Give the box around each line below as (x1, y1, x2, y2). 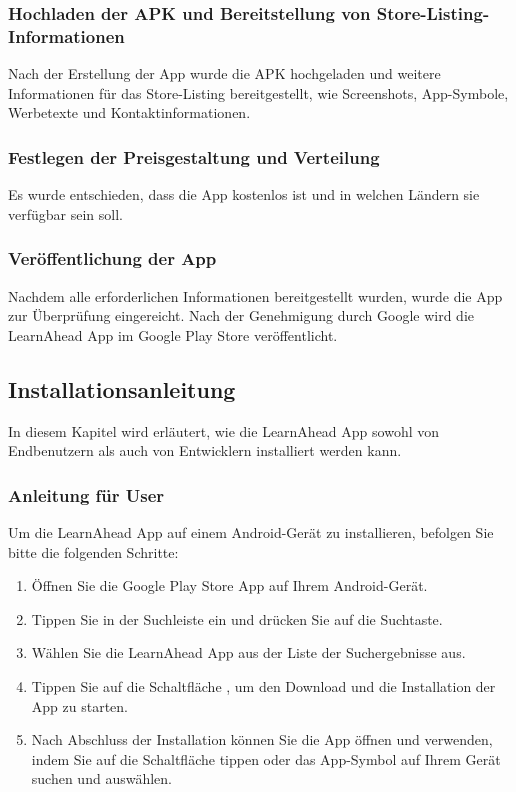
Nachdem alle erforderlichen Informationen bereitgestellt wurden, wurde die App (8, 285, 503, 306)
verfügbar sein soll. (8, 203, 123, 224)
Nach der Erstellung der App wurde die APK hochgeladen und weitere (8, 63, 441, 84)
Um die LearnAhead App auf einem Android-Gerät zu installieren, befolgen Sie (8, 521, 494, 542)
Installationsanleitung (8, 373, 236, 404)
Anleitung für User (8, 482, 165, 507)
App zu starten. (31, 695, 128, 716)
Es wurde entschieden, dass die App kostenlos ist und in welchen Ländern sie (8, 184, 480, 205)
